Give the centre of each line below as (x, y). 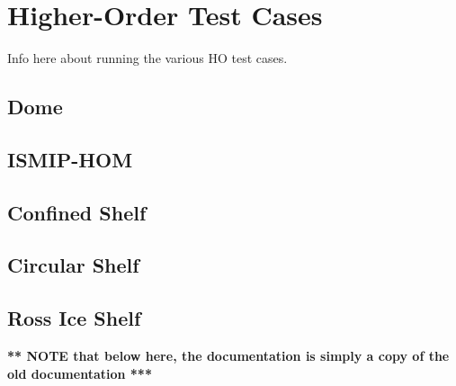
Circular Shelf (73, 265)
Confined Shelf (77, 212)
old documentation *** (80, 373)
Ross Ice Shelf (74, 318)
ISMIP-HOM (70, 159)
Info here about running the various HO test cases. (148, 58)
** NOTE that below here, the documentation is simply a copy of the (228, 356)
